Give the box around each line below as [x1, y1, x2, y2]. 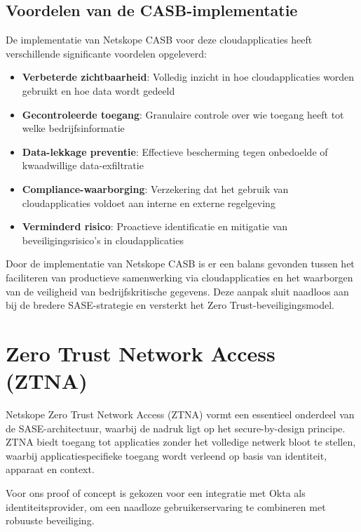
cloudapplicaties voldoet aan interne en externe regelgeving [22, 195, 275, 210]
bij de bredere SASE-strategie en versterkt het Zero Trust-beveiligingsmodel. [6, 298, 334, 312]
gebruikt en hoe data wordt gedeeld [22, 83, 175, 98]
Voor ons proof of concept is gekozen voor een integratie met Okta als [6, 485, 306, 500]
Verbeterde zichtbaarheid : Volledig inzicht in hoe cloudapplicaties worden [22, 69, 355, 84]
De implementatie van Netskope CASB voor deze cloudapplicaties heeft [6, 32, 313, 47]
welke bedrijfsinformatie [22, 121, 125, 135]
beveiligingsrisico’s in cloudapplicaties [22, 232, 184, 247]
